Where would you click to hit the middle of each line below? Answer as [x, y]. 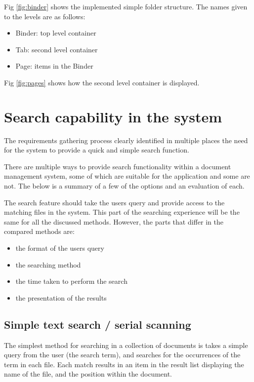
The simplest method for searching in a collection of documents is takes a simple [126, 345]
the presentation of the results [61, 297]
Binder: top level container [56, 33]
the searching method [48, 264]
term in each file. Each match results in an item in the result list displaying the [124, 364]
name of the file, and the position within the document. [88, 374]
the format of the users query [60, 248]
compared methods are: [39, 231]
